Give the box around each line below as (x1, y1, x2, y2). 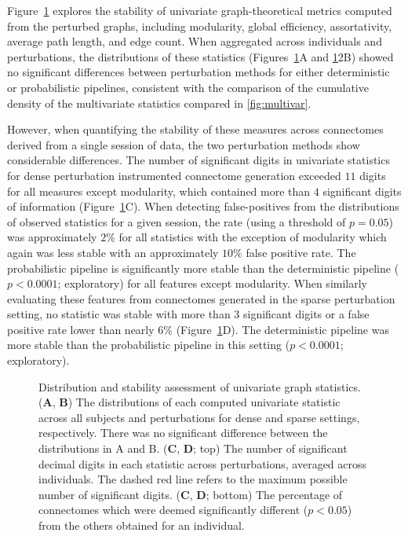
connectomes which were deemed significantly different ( (38, 501, 308, 518)
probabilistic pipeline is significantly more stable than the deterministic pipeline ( (7, 259, 399, 276)
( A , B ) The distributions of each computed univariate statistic (38, 394, 341, 410)
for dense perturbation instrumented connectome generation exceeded (7, 167, 341, 183)
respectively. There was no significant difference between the (38, 424, 328, 441)
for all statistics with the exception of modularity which (118, 229, 387, 245)
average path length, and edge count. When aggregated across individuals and (7, 33, 382, 50)
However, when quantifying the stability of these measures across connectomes (7, 121, 384, 138)
